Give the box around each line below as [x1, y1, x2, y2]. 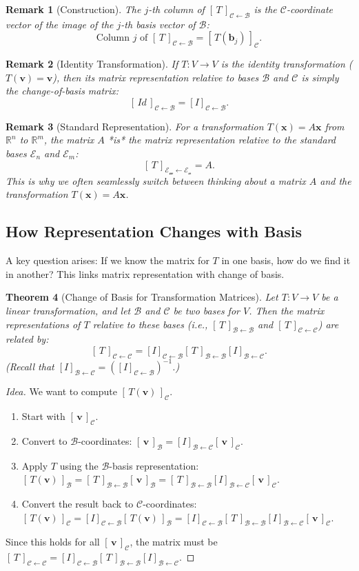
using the [59, 458, 99, 472]
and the [320, 173, 351, 188]
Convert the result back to [21, 496, 134, 510]
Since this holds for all [6, 534, 100, 549]
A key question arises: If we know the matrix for [6, 253, 209, 268]
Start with [21, 409, 65, 423]
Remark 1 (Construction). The [6, 2, 141, 16]
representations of [6, 317, 81, 331]
